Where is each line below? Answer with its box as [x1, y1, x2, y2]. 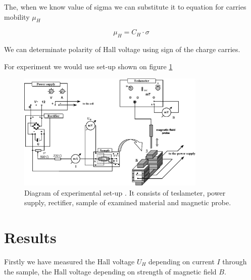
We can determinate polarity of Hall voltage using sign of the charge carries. [4, 44, 240, 55]
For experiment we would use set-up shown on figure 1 [4, 61, 173, 71]
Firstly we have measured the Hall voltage [4, 256, 135, 266]
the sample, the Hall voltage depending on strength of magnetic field [4, 266, 217, 276]
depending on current [148, 256, 215, 266]
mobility [4, 11, 30, 22]
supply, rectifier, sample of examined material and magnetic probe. [24, 197, 231, 208]
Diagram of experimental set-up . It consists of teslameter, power [24, 187, 226, 198]
